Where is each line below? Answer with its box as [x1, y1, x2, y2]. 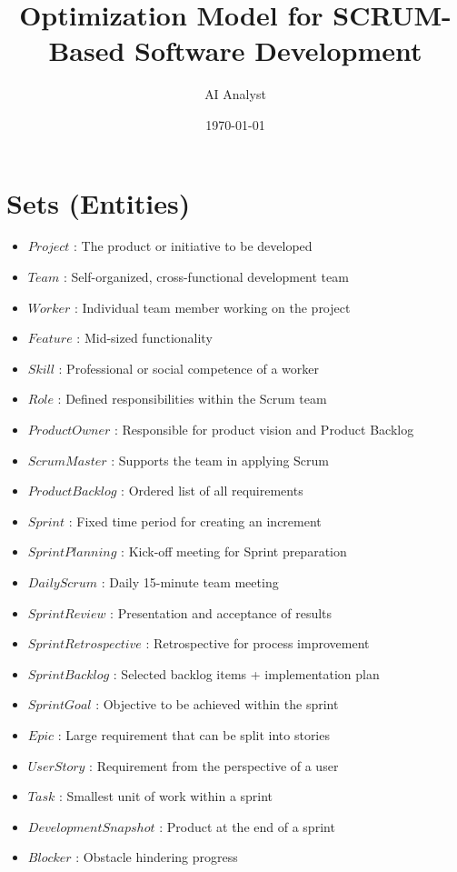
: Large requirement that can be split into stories [57, 725, 330, 744]
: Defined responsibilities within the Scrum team [57, 389, 327, 408]
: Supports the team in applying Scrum [111, 450, 330, 469]
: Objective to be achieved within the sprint [95, 695, 339, 714]
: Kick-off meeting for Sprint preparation [121, 542, 347, 561]
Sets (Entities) [6, 184, 191, 221]
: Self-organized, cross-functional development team [63, 267, 349, 286]
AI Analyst [204, 85, 266, 104]
